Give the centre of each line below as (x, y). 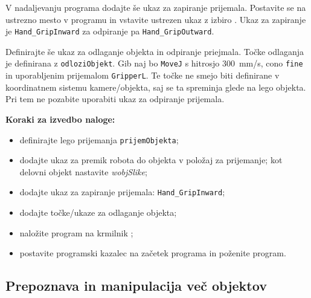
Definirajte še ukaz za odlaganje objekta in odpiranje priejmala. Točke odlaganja (155, 51)
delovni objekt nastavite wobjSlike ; (83, 171)
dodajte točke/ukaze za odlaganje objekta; (98, 212)
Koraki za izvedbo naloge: (60, 119)
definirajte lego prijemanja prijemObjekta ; (99, 139)
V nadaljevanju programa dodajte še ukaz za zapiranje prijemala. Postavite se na (156, 7)
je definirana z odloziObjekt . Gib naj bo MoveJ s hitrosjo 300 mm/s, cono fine (154, 63)
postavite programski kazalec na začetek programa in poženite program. (153, 253)
